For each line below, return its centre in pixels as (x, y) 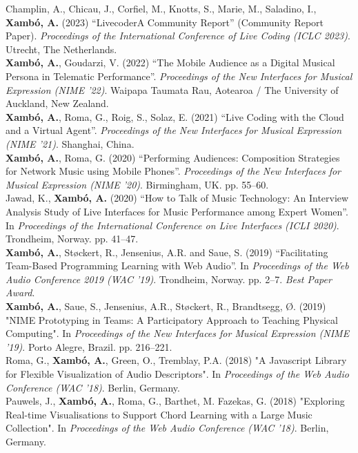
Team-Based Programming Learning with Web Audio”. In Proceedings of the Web (177, 266)
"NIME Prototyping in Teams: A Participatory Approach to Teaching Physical (172, 319)
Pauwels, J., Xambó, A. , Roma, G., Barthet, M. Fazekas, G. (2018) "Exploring (175, 401)
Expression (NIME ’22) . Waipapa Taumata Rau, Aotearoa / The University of (172, 89)
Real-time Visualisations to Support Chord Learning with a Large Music (159, 414)
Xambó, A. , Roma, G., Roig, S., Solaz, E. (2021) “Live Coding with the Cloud (175, 116)
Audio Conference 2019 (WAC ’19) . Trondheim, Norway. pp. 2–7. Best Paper (169, 279)
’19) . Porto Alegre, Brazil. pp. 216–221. (89, 346)
